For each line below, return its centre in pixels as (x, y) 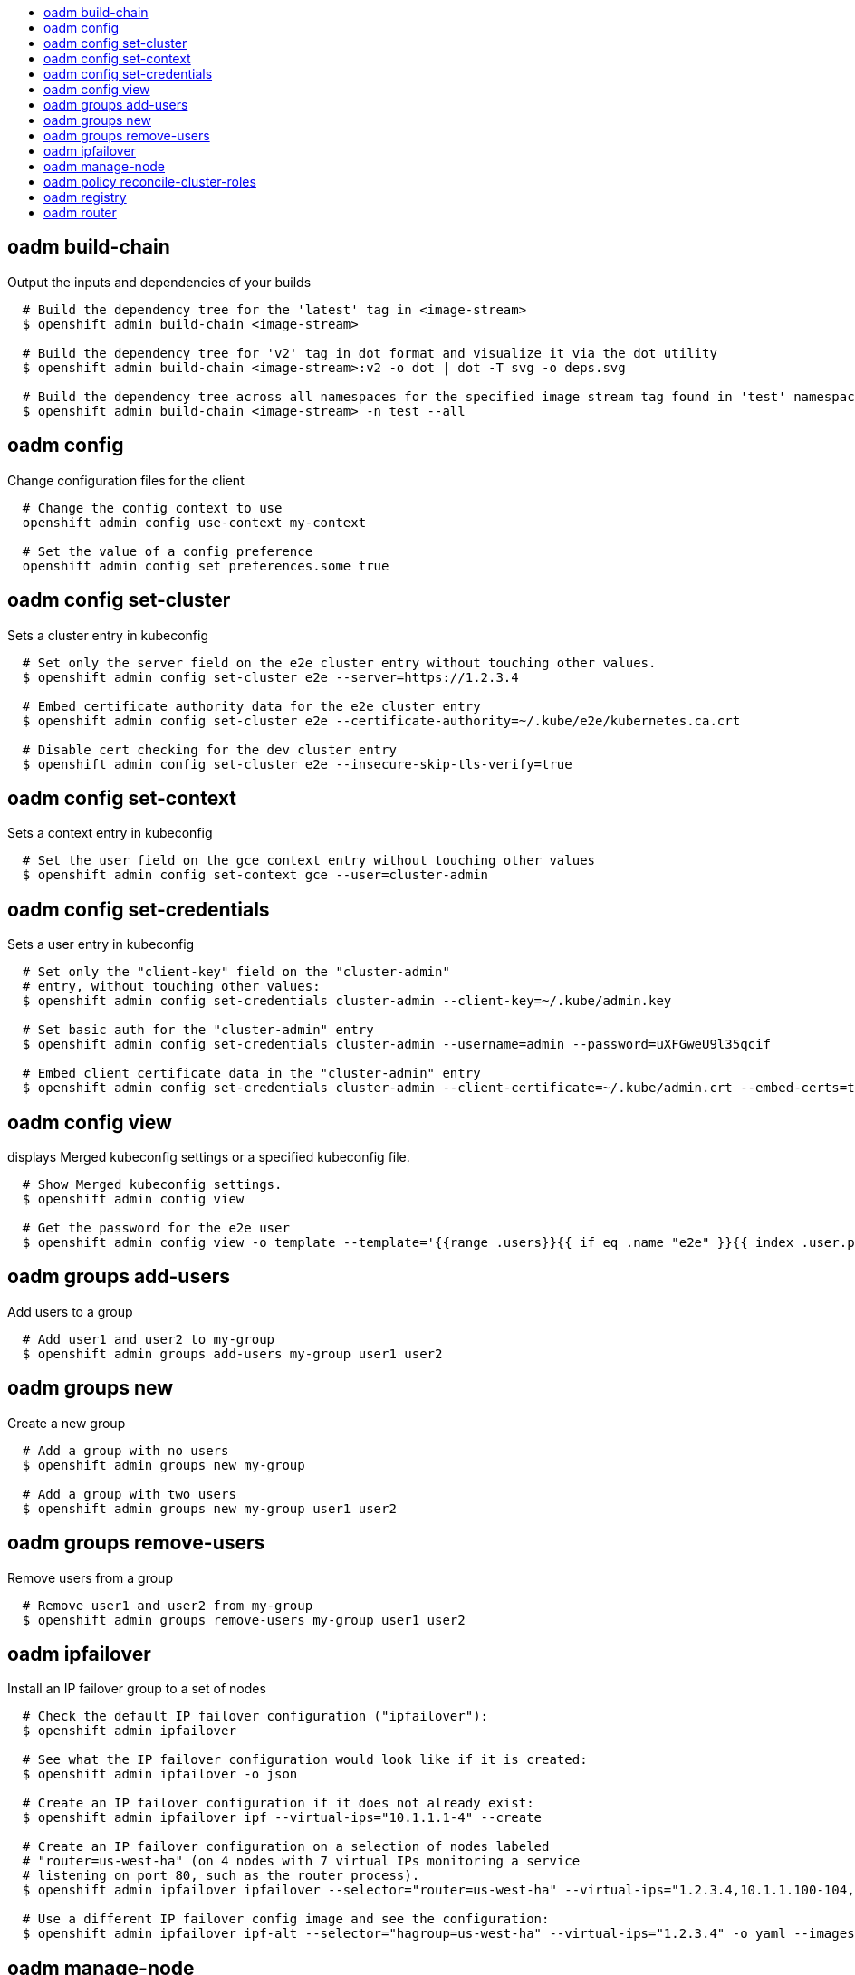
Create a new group (67, 1423)
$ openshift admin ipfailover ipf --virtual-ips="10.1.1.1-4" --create (282, 1818)
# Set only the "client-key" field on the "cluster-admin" (236, 972)
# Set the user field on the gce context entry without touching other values (309, 861)
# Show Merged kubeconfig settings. (152, 1185)
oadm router (80, 212)
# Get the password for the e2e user (156, 1228)
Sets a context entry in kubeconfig (110, 833)
